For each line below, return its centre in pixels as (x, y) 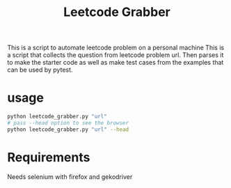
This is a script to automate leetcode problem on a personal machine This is (116, 48)
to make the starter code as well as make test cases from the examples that (115, 63)
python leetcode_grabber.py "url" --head (68, 130)
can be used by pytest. (40, 70)
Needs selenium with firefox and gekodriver (70, 177)
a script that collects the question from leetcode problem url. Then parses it (115, 55)
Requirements (49, 157)
